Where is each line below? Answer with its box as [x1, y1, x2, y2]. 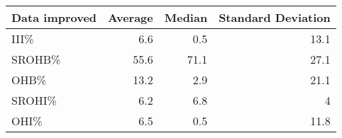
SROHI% [11, 92, 57, 108]
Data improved [11, 9, 97, 25]
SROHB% [11, 51, 61, 67]
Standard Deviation [219, 9, 331, 25]
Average [108, 9, 153, 25]
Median [164, 9, 208, 25]
